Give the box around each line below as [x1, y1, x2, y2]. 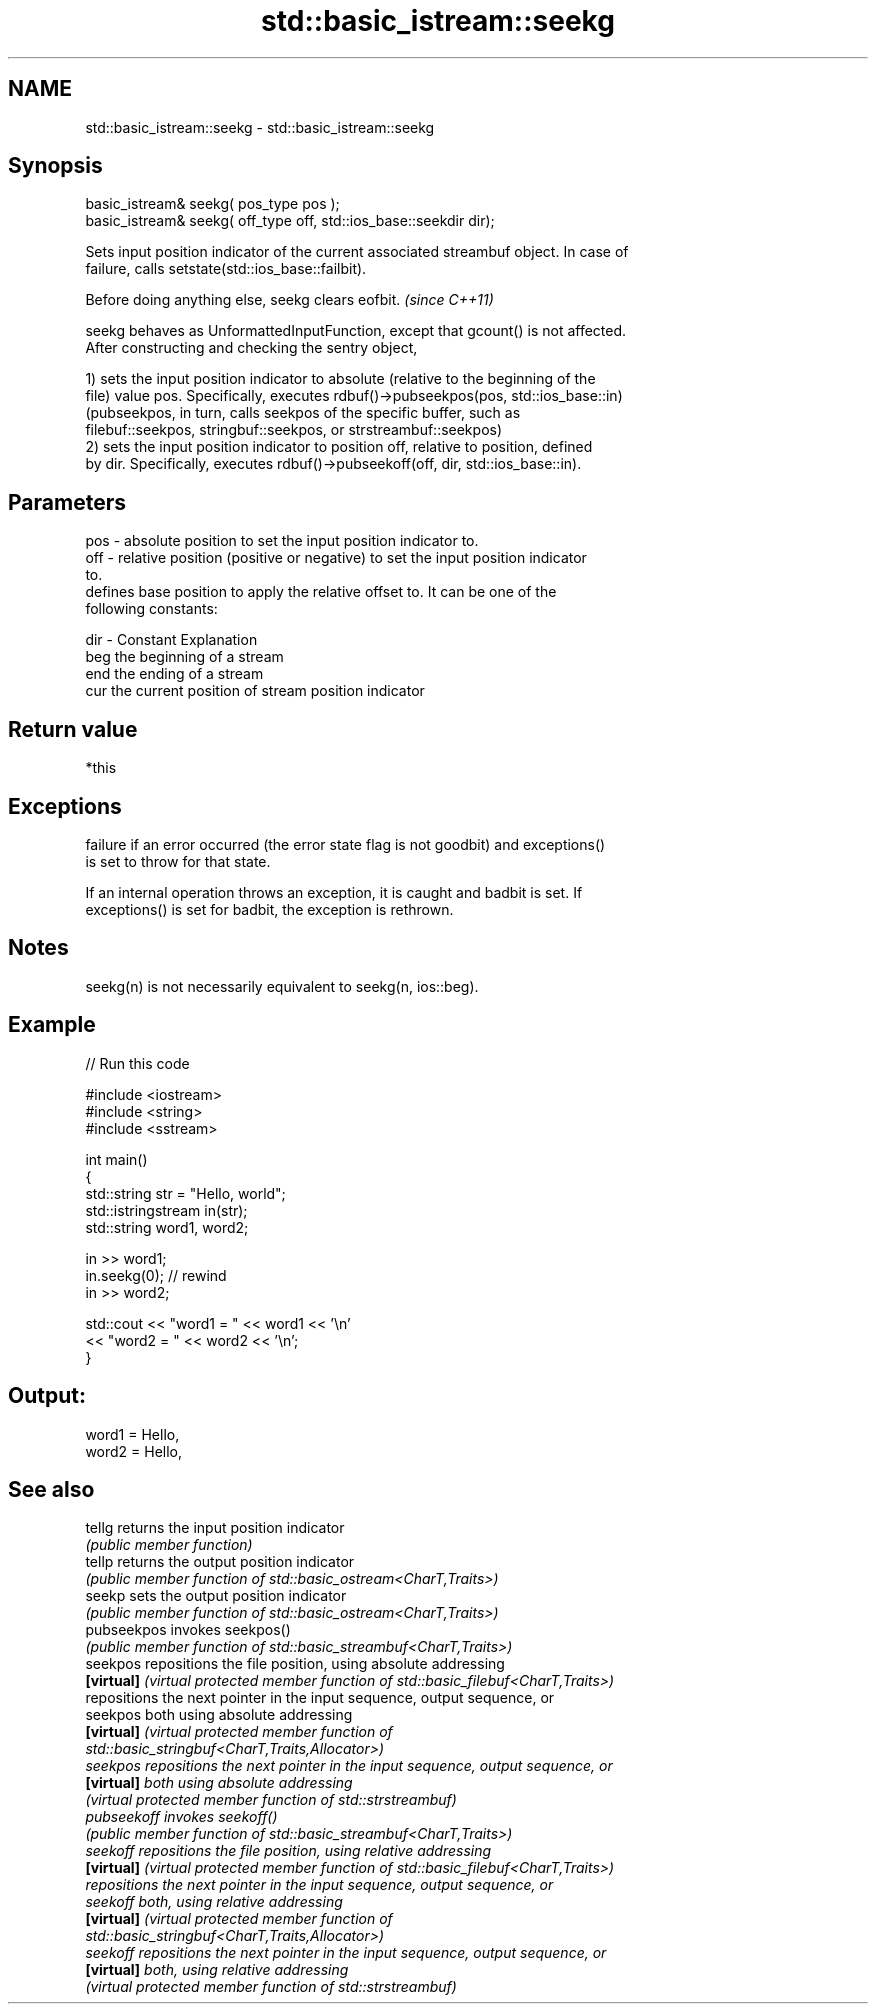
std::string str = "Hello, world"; [85, 1184, 286, 1202]
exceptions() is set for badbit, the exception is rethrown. [85, 900, 454, 918]
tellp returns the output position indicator [85, 1553, 355, 1571]
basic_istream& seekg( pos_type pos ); [85, 195, 340, 213]
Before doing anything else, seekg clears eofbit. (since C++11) [85, 291, 494, 309]
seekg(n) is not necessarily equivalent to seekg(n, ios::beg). [85, 977, 479, 995]
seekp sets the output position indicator [85, 1587, 347, 1605]
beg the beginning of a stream [85, 648, 284, 666]
